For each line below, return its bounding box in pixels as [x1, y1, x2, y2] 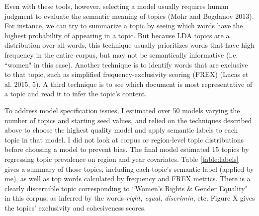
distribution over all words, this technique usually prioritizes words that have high [4, 40, 255, 50]
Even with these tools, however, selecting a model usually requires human [4, 1, 229, 11]
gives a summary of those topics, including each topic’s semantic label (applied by [4, 163, 254, 174]
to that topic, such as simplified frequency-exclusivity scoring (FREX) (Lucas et [4, 69, 249, 79]
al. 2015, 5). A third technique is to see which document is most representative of [4, 78, 253, 89]
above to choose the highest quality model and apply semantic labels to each [4, 125, 238, 135]
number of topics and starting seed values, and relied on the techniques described [4, 115, 252, 125]
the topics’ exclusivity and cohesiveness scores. [4, 202, 146, 213]
